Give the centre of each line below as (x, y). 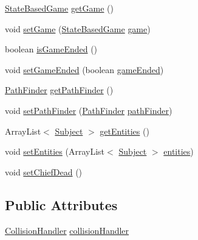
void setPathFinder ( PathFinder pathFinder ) (89, 110)
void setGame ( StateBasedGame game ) (78, 28)
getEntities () (125, 131)
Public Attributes (61, 204)
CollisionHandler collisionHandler (67, 230)
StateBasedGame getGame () (59, 8)
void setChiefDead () (44, 171)
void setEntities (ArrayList (55, 151)
